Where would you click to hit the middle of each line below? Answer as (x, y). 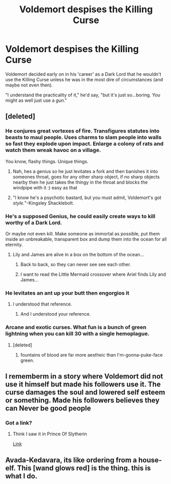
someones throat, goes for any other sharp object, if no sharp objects (86, 177)
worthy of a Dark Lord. (34, 223)
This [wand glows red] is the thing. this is (84, 468)
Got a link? (19, 423)
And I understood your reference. (56, 314)
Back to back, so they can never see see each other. (76, 264)
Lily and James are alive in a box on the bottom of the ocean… (78, 254)
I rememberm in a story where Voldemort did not (84, 376)
